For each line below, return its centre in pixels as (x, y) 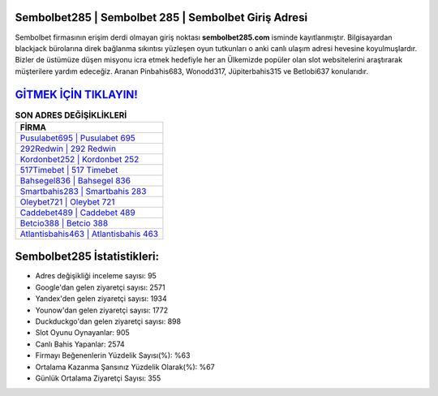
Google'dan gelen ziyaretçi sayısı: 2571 (100, 287)
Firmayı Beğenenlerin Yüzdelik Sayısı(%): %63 (113, 355)
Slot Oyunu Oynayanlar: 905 (82, 333)
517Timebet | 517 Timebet (69, 170)
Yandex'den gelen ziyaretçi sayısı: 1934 (101, 299)
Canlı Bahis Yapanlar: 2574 (80, 344)
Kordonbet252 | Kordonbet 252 (79, 159)
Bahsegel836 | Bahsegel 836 (75, 180)
